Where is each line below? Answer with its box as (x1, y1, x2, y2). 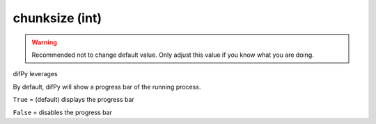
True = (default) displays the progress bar (13, 96, 135, 104)
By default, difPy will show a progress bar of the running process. (13, 82, 201, 91)
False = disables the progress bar (13, 108, 113, 116)
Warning (31, 38, 57, 46)
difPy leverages (13, 70, 58, 78)
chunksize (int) (13, 10, 102, 26)
